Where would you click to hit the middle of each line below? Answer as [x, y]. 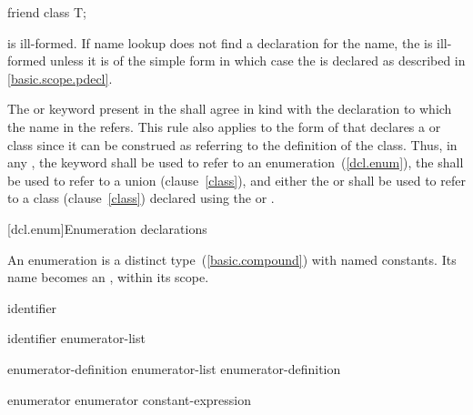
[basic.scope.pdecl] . [60, 78]
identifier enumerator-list [76, 338]
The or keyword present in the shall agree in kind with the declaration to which [230, 109]
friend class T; [47, 12]
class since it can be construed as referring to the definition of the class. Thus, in [232, 144]
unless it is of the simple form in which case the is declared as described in [258, 61]
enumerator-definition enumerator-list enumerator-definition [174, 368]
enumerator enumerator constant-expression [129, 399]
